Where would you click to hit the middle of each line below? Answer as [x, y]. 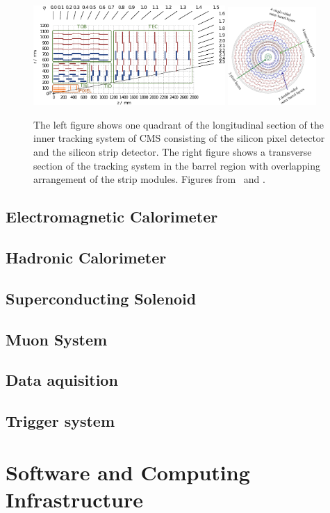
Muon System [57, 339]
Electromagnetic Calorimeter [112, 217]
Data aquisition [62, 380]
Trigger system [60, 421]
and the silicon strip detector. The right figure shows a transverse [173, 151]
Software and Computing [128, 472]
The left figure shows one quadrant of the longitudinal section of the [179, 124]
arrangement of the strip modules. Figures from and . [149, 179]
